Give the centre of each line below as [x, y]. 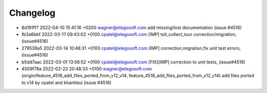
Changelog [32, 13]
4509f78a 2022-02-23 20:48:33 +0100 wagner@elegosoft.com [87, 68]
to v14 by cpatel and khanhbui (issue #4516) [67, 82]
